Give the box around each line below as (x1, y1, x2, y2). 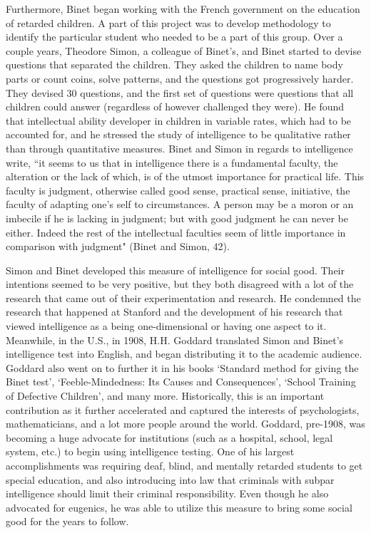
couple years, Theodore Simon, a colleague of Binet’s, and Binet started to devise (6, 43, 362, 58)
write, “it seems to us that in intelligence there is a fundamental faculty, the (6, 155, 338, 170)
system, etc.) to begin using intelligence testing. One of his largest (6, 444, 295, 459)
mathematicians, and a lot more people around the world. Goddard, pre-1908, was (6, 416, 365, 431)
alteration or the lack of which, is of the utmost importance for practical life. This (6, 169, 365, 184)
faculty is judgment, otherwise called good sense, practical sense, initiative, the (6, 182, 350, 197)
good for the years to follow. (6, 514, 129, 529)
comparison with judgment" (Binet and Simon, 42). (6, 239, 230, 254)
